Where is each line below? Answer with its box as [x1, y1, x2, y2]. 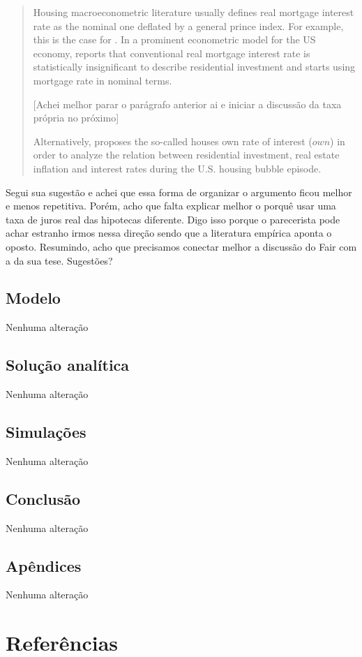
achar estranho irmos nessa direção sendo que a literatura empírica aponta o [6, 226, 332, 240]
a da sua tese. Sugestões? [6, 253, 113, 267]
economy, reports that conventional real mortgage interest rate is [33, 45, 310, 60]
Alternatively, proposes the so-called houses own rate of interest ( [33, 133, 312, 148]
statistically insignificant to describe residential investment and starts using [33, 59, 356, 74]
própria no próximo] [33, 110, 119, 125]
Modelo [6, 287, 61, 309]
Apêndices [6, 554, 82, 576]
